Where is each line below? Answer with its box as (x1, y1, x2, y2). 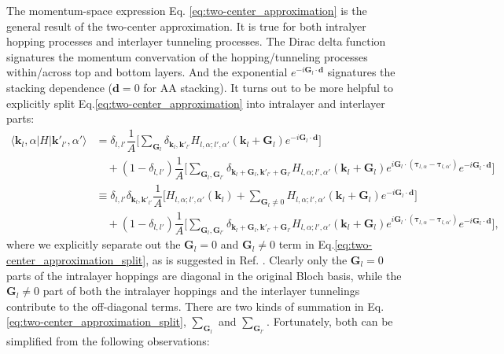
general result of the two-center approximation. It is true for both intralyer (6, 17, 366, 34)
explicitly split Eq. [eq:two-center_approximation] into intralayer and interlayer (6, 94, 385, 111)
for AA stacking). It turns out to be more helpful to (143, 79, 393, 95)
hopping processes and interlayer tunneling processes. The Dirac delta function (6, 33, 386, 50)
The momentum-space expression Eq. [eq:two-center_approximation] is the (6, 2, 367, 18)
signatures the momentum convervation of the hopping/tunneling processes (6, 48, 368, 65)
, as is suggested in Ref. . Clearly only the (145, 251, 348, 267)
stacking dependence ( (6, 79, 113, 95)
